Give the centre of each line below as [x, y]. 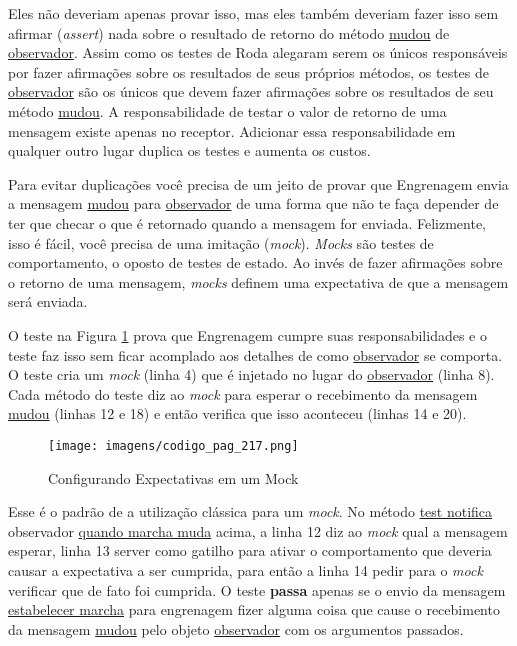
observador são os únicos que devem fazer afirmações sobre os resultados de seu [251, 91]
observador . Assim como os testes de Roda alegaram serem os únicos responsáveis [258, 52]
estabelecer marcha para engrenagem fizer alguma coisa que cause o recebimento [254, 609]
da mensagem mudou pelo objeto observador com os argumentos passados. [236, 628]
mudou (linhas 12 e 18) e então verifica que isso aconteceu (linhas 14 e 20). [237, 413]
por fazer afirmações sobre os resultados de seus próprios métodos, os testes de [249, 71]
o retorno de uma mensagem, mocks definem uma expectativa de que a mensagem [258, 281]
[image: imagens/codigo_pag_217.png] [173, 445]
